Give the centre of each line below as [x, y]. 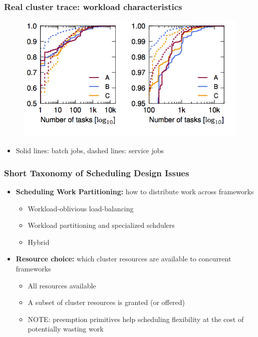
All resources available [62, 285]
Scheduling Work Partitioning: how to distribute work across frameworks [135, 192]
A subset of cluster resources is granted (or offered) [106, 302]
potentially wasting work [66, 329]
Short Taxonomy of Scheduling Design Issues [97, 173]
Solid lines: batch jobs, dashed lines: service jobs [90, 150]
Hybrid [39, 242]
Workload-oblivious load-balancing [81, 208]
